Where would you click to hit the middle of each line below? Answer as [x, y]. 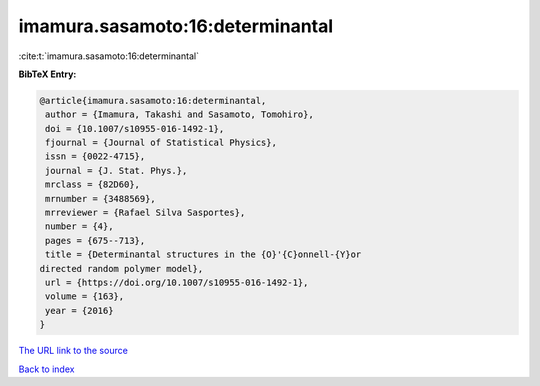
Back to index [46, 369]
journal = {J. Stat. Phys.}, [116, 170]
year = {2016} [79, 310]
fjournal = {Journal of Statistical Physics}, [161, 143]
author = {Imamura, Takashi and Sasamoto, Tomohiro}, [179, 114]
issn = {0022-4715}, [95, 156]
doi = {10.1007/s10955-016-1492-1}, [135, 128]
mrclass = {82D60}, [92, 184]
